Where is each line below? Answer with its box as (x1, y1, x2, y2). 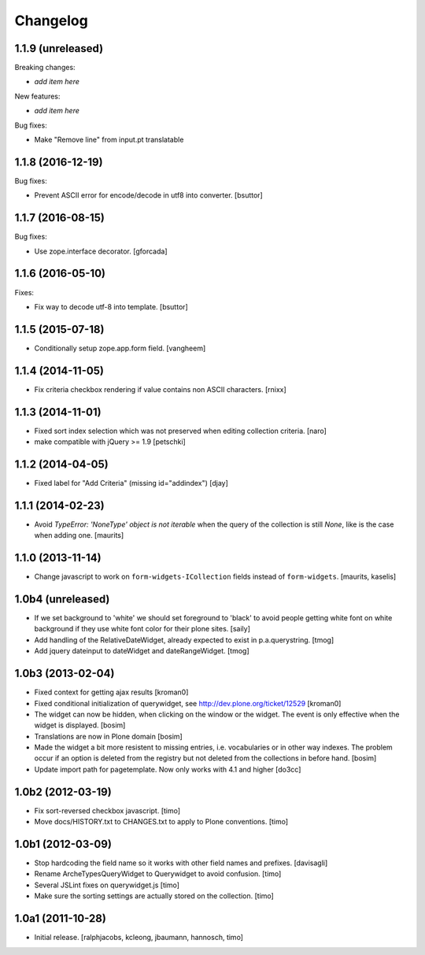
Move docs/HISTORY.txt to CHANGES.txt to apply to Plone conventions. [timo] (34, 817, 289, 827)
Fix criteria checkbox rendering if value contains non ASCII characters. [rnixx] (34, 384, 286, 394)
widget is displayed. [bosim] (34, 720, 126, 730)
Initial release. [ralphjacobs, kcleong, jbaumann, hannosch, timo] (34, 933, 244, 942)
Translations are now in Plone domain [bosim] (34, 731, 183, 741)
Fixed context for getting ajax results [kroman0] (34, 687, 189, 697)
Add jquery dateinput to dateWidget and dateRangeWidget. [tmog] (34, 646, 249, 656)
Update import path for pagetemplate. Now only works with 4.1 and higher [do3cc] (34, 764, 301, 774)
